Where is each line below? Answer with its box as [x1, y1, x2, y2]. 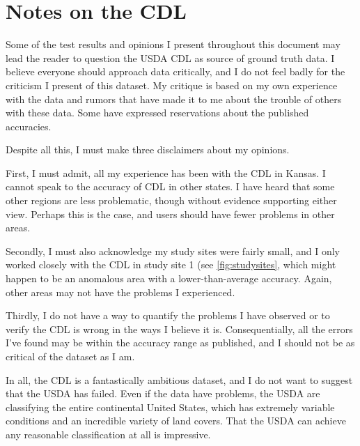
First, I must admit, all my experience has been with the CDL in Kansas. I [6, 165, 326, 180]
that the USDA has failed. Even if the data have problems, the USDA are [6, 386, 320, 401]
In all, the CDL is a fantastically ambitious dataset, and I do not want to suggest [6, 372, 353, 387]
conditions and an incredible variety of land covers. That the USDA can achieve [6, 413, 346, 428]
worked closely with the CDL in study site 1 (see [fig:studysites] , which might [6, 257, 336, 272]
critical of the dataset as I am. [6, 349, 135, 363]
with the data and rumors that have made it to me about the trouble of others [6, 91, 342, 106]
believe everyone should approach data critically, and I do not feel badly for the [6, 64, 345, 79]
